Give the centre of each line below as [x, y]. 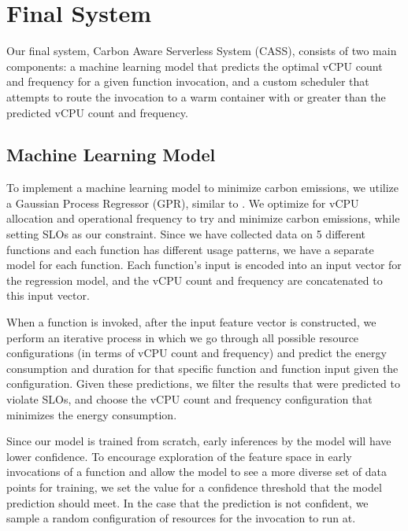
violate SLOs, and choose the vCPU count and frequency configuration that [189, 399]
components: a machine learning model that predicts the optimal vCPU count [195, 66]
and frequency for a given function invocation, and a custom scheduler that [188, 81]
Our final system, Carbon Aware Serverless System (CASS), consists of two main [202, 51]
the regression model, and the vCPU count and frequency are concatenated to [195, 280]
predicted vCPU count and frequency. [97, 112]
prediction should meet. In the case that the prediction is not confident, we [187, 502]
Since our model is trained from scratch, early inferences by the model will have [199, 441]
